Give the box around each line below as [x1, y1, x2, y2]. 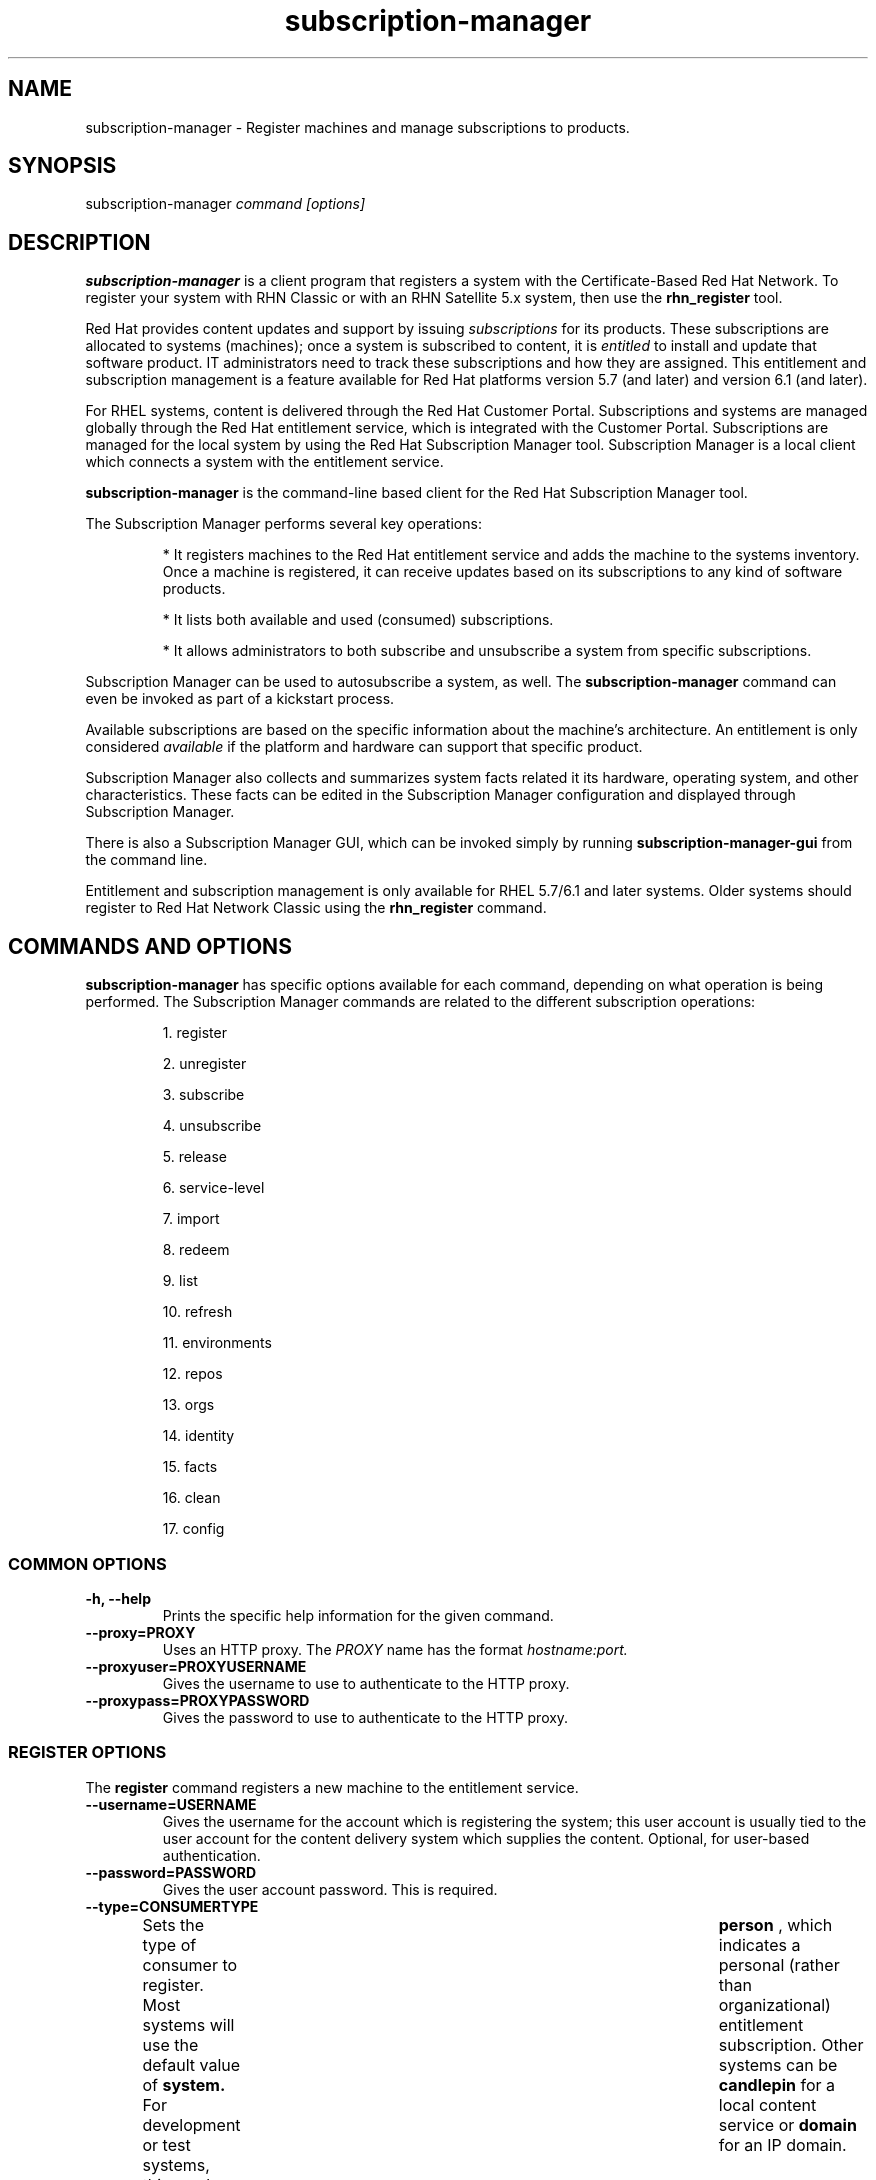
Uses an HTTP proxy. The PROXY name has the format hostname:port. [162, 1640, 628, 1658]
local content [718, 2094, 817, 2115]
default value [142, 2054, 241, 2075]
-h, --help [85, 1589, 151, 1607]
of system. [142, 2074, 226, 2095]
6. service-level [162, 1179, 265, 1197]
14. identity [162, 1427, 235, 1445]
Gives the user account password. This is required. [162, 1880, 498, 1898]
